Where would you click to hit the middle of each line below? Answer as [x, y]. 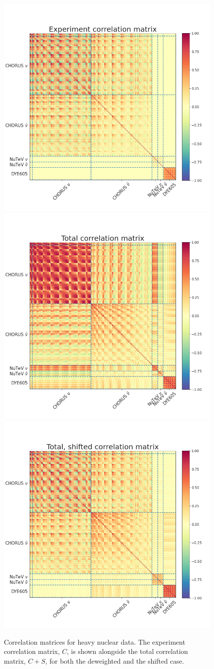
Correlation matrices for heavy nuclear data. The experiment [95, 641]
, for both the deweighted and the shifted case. [115, 660]
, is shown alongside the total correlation [127, 651]
